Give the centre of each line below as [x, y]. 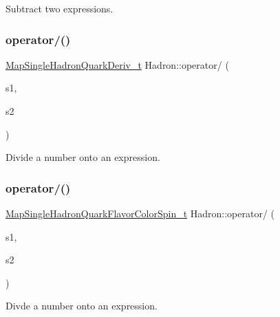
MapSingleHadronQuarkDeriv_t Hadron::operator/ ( [117, 64]
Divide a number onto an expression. [83, 157]
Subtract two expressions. [60, 8]
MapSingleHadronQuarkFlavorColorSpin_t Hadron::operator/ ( [140, 213]
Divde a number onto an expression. [82, 306]
